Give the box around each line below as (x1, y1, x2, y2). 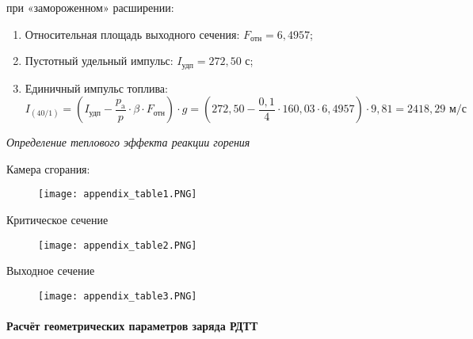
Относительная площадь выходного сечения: (25, 25, 240, 42)
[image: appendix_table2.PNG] (38, 239, 197, 251)
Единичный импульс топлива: (25, 79, 168, 96)
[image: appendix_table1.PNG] (38, 189, 197, 200)
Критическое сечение (6, 211, 109, 228)
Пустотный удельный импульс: (25, 52, 174, 69)
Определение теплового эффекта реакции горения (6, 134, 250, 150)
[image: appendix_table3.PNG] (38, 290, 197, 302)
